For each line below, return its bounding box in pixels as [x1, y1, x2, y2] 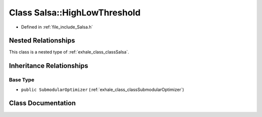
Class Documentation [9, 99, 76, 107]
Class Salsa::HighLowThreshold [9, 7, 141, 18]
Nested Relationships [9, 37, 75, 45]
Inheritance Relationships [9, 62, 88, 70]
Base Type [9, 77, 34, 83]
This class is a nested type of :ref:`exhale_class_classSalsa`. [9, 49, 130, 55]
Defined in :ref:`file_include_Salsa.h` [21, 24, 93, 30]
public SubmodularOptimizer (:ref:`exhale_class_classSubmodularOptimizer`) [21, 87, 184, 92]
